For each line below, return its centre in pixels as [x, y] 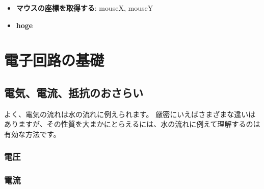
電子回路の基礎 [54, 60]
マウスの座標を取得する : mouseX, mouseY [85, 8]
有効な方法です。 [32, 134]
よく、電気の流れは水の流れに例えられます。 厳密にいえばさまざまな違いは [130, 114]
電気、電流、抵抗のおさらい [74, 92]
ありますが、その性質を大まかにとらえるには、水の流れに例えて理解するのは [132, 124]
